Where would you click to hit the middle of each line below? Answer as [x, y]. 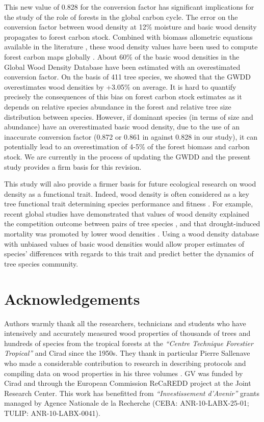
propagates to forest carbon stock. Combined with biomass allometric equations [128, 36]
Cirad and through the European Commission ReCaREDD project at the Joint [128, 383]
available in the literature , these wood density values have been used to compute [131, 47]
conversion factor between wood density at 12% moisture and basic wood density [130, 27]
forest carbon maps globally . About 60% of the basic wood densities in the [122, 56]
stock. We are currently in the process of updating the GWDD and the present [127, 156]
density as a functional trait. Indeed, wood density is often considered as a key [127, 193]
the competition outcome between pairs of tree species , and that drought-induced [132, 223]
